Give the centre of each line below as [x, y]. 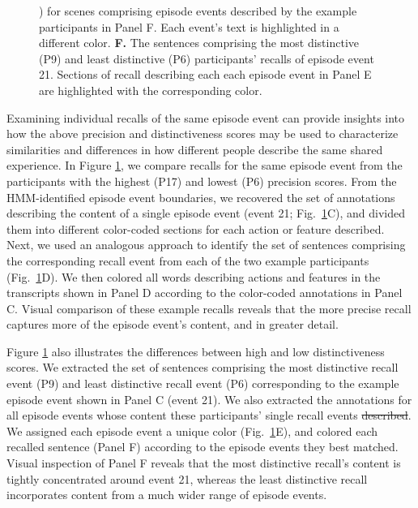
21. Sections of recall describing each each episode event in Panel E [205, 74]
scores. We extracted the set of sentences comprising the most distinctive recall [203, 367]
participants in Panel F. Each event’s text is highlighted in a [189, 26]
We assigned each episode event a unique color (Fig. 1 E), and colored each [192, 431]
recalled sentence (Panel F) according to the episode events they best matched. [203, 447]
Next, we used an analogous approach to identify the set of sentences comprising [206, 245]
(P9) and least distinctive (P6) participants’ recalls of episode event [207, 58]
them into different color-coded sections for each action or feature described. [196, 228]
